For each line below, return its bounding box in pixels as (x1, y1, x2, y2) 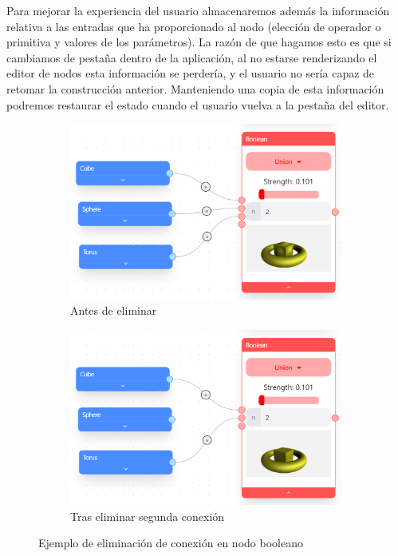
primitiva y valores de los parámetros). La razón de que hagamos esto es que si (6, 34, 392, 50)
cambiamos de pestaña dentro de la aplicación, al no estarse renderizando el (6, 49, 377, 66)
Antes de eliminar (70, 302, 157, 319)
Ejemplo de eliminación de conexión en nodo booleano (38, 534, 303, 551)
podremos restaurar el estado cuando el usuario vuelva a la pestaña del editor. (6, 96, 389, 113)
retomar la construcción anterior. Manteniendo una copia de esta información (6, 80, 384, 97)
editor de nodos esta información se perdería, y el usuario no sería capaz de (6, 65, 375, 81)
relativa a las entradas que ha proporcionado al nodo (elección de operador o (6, 18, 381, 34)
